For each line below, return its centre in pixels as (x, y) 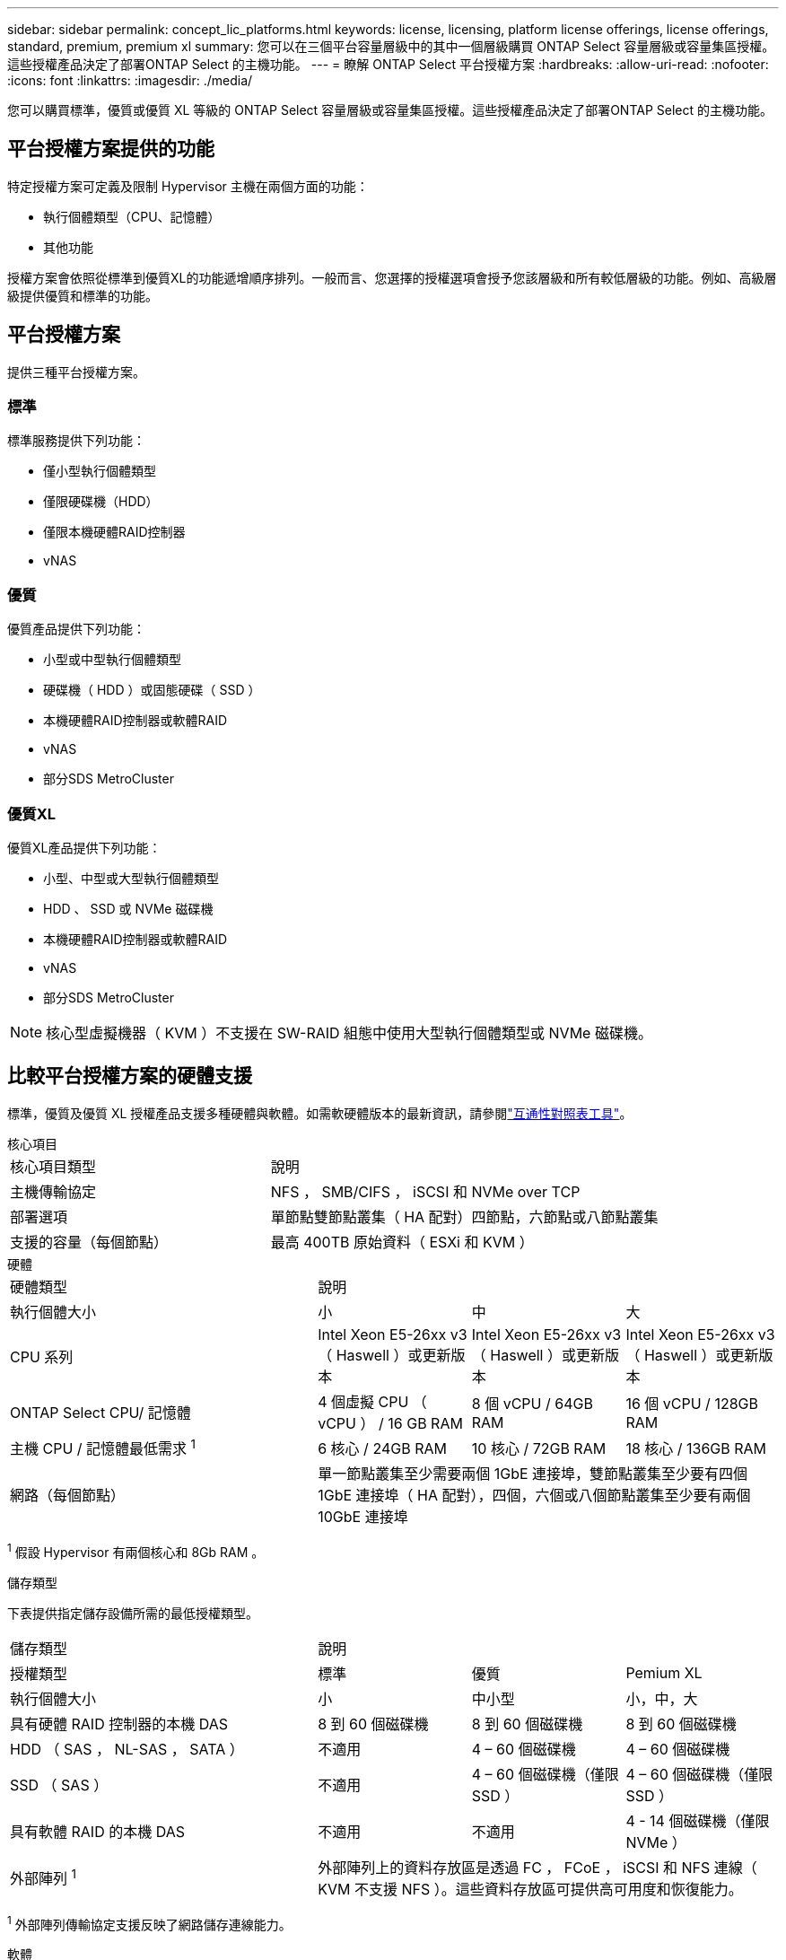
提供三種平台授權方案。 (76, 372)
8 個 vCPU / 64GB (532, 1403)
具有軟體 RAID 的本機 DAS (97, 1831)
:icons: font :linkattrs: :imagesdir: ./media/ (130, 80)
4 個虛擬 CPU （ (372, 1401)
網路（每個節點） (68, 1496)
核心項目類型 (53, 1166)
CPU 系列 (42, 1356)
